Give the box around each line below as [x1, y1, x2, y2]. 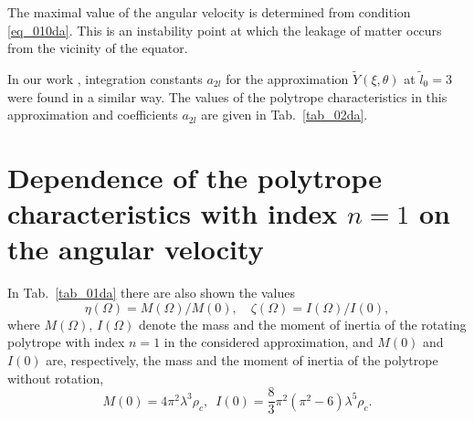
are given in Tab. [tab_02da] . [201, 105, 368, 124]
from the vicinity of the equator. [7, 38, 188, 58]
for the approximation [226, 69, 349, 88]
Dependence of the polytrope [7, 158, 383, 195]
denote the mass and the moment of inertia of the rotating [139, 314, 467, 333]
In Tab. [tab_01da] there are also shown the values [7, 283, 295, 302]
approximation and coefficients [7, 105, 178, 124]
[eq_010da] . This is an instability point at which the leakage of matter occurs [7, 20, 442, 39]
